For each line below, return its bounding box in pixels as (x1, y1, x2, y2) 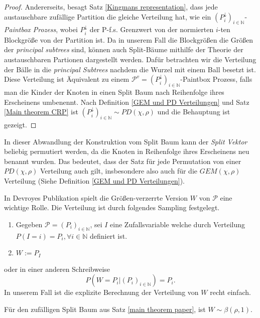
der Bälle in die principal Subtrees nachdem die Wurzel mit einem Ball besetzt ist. (4, 64, 256, 74)
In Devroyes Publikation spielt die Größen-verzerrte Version (4, 192, 188, 203)
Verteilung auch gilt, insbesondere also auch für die (40, 166, 198, 176)
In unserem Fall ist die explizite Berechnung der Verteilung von (4, 287, 199, 297)
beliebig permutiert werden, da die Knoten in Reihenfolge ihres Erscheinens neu (4, 146, 249, 156)
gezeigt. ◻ (4, 119, 37, 129)
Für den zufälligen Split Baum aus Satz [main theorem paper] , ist (4, 303, 206, 314)
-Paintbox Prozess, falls (180, 74, 252, 84)
